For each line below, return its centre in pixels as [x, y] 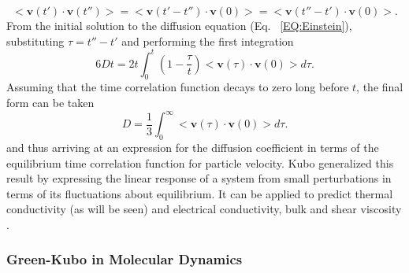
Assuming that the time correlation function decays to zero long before [178, 87]
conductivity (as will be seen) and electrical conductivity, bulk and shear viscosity [204, 209]
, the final [380, 87]
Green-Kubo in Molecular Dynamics [125, 259]
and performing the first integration [208, 41]
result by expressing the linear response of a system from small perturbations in [199, 178]
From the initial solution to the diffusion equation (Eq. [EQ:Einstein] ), [179, 25]
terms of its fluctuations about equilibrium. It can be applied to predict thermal [200, 193]
